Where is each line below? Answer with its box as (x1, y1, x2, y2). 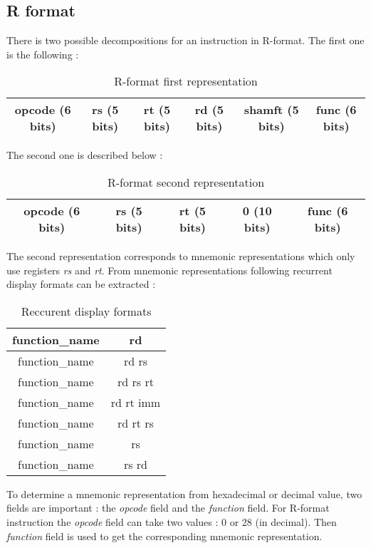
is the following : (6, 46, 79, 61)
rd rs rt (117, 373, 154, 390)
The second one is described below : (6, 148, 163, 162)
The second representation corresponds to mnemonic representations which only (6, 248, 355, 263)
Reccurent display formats (21, 302, 152, 319)
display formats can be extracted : (6, 276, 156, 291)
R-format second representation (107, 173, 265, 190)
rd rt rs (117, 414, 154, 431)
